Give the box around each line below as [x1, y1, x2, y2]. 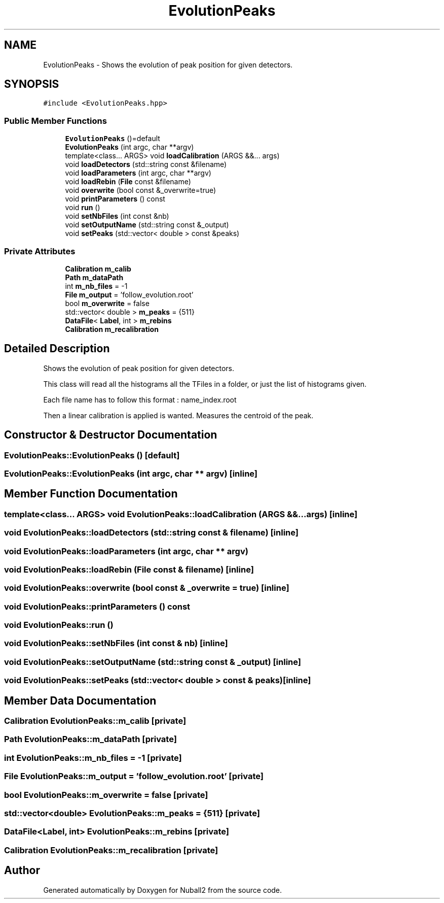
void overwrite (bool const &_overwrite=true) [65, 186, 216, 195]
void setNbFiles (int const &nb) [65, 212, 169, 221]
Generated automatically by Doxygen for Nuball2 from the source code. [43, 885, 282, 894]
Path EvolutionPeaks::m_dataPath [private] [4, 734, 177, 745]
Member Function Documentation [4, 487, 178, 500]
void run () [65, 203, 100, 212]
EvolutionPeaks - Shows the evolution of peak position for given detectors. [43, 60, 293, 69]
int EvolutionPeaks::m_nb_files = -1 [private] [4, 752, 182, 763]
